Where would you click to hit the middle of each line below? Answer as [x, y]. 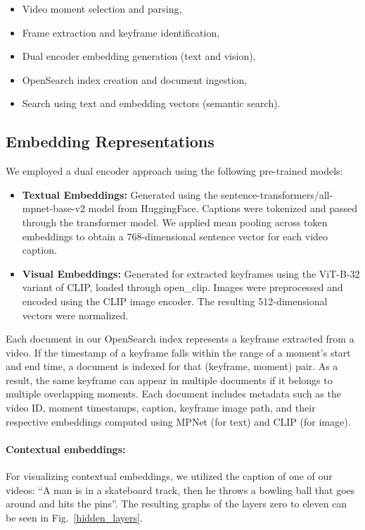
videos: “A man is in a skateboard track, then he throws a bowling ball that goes [180, 489]
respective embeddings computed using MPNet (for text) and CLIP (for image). [178, 421]
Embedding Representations [110, 141]
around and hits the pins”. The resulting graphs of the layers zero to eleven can [177, 504]
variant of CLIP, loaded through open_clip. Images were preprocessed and [182, 287]
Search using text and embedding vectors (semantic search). [151, 103]
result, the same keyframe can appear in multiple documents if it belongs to [169, 380]
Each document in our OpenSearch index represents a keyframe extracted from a [180, 339]
